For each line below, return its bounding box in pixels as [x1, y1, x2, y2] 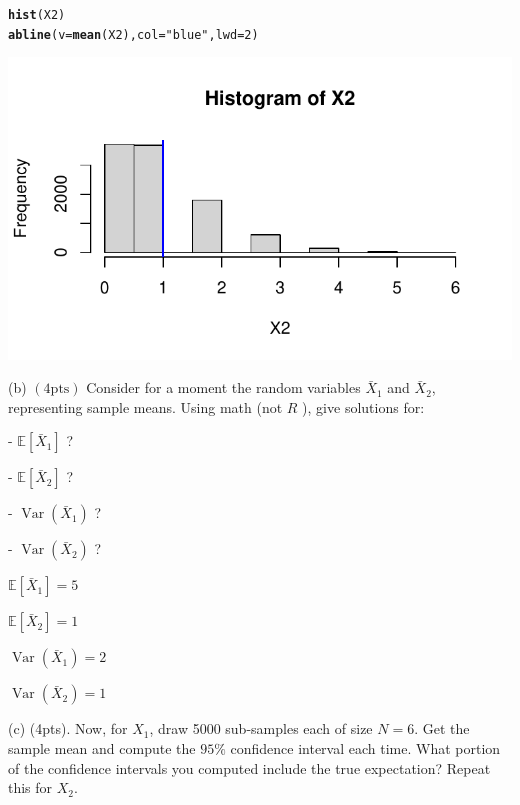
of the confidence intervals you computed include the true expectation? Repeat [8, 757, 491, 778]
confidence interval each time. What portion [230, 738, 501, 759]
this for [8, 777, 53, 798]
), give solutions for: [302, 396, 425, 417]
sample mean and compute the [8, 738, 196, 759]
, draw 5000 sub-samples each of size [149, 718, 373, 739]
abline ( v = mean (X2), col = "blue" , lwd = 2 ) [8, 27, 259, 42]
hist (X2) [8, 8, 66, 22]
